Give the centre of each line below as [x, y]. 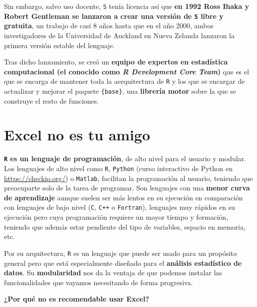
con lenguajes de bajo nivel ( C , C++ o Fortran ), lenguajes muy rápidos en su [120, 207]
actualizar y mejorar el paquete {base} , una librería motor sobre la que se [120, 91]
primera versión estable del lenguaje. [60, 45]
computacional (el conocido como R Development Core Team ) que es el [127, 71]
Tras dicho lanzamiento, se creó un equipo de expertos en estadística [116, 62]
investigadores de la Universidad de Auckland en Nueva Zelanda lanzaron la [119, 35]
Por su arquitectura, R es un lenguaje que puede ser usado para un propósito [121, 253]
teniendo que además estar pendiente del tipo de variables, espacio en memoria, [125, 226]
